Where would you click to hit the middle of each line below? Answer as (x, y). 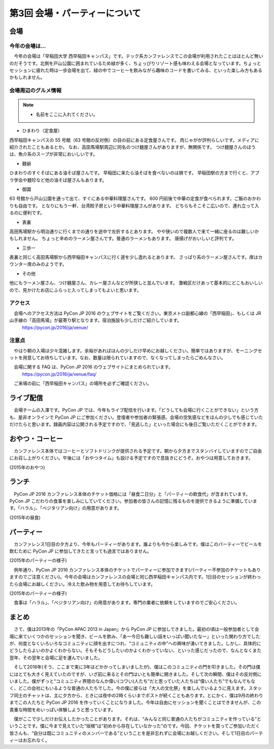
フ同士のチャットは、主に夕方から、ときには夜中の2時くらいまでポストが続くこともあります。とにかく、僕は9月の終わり (136, 695)
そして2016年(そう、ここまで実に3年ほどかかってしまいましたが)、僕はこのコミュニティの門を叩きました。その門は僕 (137, 667)
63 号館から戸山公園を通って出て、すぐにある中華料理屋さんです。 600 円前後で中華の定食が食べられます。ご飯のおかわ (135, 198)
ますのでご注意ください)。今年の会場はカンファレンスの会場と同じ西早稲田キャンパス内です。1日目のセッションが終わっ (135, 577)
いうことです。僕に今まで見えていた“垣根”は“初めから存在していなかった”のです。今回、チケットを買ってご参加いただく (135, 726)
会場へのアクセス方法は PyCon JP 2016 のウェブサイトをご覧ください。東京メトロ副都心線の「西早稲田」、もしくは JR (137, 313)
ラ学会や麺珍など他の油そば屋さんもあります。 (58, 180)
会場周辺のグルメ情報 (36, 90)
